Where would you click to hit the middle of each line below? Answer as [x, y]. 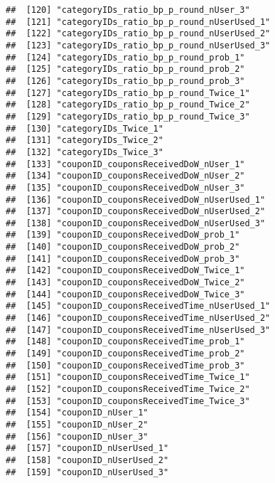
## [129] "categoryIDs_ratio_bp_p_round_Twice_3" [128, 116]
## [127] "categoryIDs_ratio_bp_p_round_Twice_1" [128, 93]
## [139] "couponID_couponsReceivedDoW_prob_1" [123, 235]
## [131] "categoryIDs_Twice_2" [85, 140]
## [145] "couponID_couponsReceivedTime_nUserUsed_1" [138, 306]
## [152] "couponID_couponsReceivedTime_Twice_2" [128, 389]
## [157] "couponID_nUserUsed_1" [87, 448]
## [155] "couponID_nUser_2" [77, 424]
